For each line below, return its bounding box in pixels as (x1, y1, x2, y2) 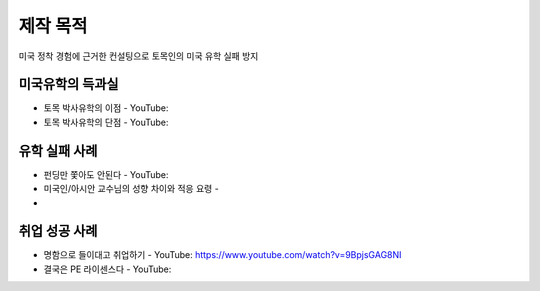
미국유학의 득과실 (18, 76, 119, 93)
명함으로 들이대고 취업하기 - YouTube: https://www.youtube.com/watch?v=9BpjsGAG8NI (43, 249, 402, 261)
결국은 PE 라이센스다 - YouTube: (43, 263, 172, 275)
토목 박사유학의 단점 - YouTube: (43, 116, 169, 128)
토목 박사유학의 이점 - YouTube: (43, 102, 169, 114)
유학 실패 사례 (18, 142, 98, 159)
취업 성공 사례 (18, 223, 98, 240)
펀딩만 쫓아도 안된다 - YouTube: (43, 168, 169, 180)
